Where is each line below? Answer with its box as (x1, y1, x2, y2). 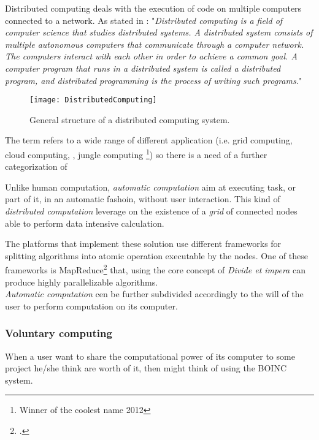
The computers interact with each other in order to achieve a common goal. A (5, 50, 298, 63)
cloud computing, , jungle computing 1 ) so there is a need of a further (5, 146, 267, 161)
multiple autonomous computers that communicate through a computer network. (5, 37, 304, 50)
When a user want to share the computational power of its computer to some (5, 349, 295, 362)
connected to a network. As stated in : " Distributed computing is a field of (5, 13, 283, 26)
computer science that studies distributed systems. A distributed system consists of (5, 26, 313, 39)
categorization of (5, 160, 67, 173)
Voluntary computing (5, 325, 112, 341)
